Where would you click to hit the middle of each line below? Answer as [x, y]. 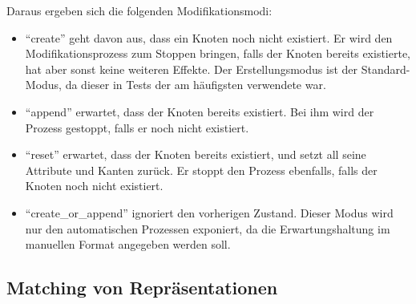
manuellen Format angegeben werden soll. [128, 244]
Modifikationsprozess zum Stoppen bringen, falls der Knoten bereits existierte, [218, 53]
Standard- [386, 69]
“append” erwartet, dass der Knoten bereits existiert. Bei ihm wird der [200, 111]
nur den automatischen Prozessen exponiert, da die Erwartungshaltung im [208, 228]
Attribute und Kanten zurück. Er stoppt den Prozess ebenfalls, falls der [201, 170]
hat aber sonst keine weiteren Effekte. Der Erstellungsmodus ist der [192, 69]
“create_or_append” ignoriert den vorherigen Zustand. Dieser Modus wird [209, 212]
